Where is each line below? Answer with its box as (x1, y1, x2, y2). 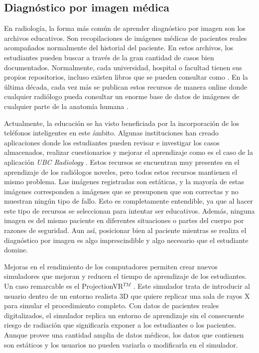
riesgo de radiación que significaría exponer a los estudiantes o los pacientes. (4, 320, 237, 330)
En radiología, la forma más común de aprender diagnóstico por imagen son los (4, 23, 246, 33)
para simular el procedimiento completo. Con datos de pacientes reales (4, 300, 219, 311)
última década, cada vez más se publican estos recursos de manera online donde (4, 81, 248, 92)
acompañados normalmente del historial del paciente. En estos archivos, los (4, 42, 234, 53)
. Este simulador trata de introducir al (133, 281, 250, 291)
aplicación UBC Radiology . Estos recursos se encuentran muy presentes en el (4, 156, 240, 167)
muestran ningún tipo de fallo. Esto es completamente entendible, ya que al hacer (4, 196, 253, 206)
